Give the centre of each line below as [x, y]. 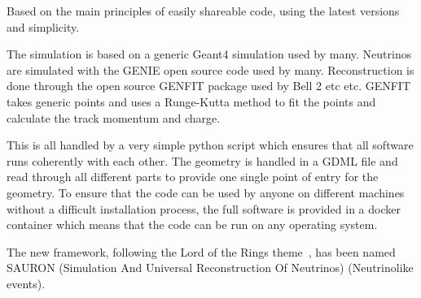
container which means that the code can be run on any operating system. [192, 225]
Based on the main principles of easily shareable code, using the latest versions [203, 11]
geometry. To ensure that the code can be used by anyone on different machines [206, 192]
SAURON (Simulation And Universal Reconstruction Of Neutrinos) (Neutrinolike [210, 268]
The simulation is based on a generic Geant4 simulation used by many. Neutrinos [209, 54]
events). [26, 283]
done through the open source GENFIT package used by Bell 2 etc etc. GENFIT [209, 86]
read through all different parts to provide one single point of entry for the [193, 177]
